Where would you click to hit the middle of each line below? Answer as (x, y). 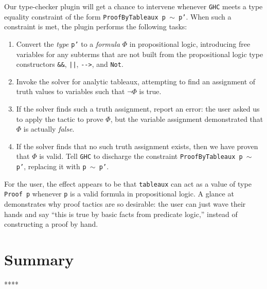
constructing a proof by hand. (51, 224)
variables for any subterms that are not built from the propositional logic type (140, 54)
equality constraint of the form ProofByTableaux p (85, 16)
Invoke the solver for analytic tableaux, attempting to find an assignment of (136, 81)
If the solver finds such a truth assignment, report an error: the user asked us (138, 109)
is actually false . (49, 129)
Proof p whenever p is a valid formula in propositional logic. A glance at (119, 194)
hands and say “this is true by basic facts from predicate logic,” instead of (121, 214)
